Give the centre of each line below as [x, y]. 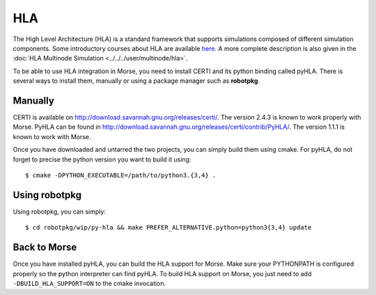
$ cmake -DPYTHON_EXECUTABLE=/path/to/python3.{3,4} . [121, 175]
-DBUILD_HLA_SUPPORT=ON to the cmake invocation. [89, 283]
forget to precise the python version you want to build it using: [102, 159]
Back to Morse [45, 247]
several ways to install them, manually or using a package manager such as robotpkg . [136, 81]
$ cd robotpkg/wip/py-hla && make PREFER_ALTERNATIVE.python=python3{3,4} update [169, 228]
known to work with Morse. [52, 136]
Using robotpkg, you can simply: [59, 212]
